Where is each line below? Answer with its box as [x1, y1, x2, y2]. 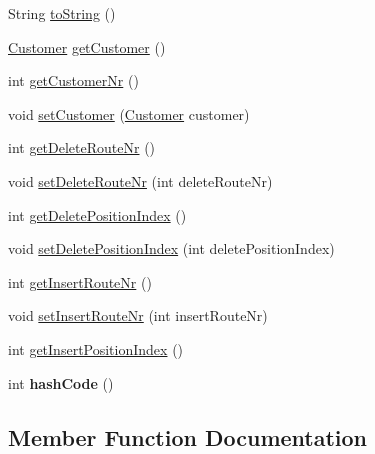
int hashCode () [8, 372, 114, 393]
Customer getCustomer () [8, 36, 166, 57]
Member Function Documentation [8, 421, 368, 452]
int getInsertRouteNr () [8, 271, 152, 292]
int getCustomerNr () [8, 70, 139, 91]
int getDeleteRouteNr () [8, 137, 156, 158]
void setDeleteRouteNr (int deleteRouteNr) [8, 170, 273, 191]
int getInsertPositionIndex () [8, 338, 184, 359]
